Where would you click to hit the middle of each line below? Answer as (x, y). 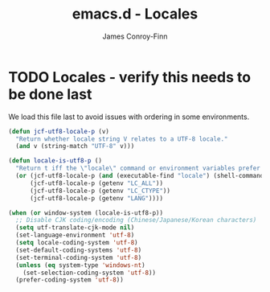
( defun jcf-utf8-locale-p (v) (59, 131)
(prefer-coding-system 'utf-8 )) (70, 280)
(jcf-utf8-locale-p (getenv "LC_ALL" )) (96, 183)
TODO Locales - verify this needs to (130, 77)
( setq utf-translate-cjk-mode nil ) (75, 228)
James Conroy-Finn (135, 36)
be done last (50, 94)
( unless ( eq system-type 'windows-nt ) (81, 265)
